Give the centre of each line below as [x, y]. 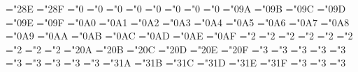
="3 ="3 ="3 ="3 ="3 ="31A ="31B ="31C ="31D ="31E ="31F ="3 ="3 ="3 [176, 63]
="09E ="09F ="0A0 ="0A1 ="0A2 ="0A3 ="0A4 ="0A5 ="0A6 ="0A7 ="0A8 [178, 22]
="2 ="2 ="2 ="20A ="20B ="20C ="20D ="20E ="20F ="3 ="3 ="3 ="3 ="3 [176, 49]
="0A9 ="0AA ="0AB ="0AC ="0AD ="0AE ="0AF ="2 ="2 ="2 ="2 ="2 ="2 [179, 36]
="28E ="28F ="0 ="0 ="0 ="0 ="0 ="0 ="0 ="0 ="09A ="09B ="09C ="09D [176, 8]
